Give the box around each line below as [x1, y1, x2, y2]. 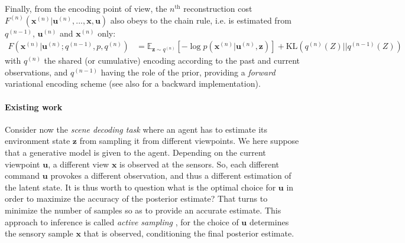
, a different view [48, 157, 109, 170]
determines [249, 215, 289, 228]
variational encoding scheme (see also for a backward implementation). [5, 77, 261, 90]
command [5, 169, 40, 182]
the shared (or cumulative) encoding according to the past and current [44, 54, 300, 67]
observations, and [5, 65, 68, 78]
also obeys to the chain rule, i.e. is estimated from [110, 14, 291, 26]
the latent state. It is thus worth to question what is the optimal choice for [5, 180, 276, 193]
